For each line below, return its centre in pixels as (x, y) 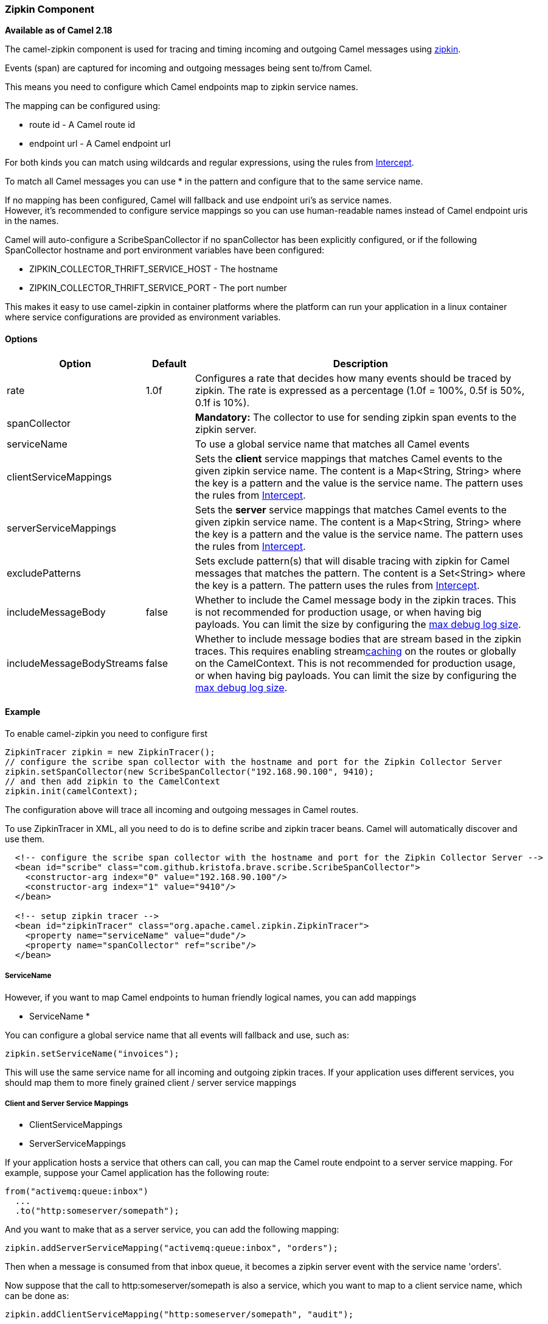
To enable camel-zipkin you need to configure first (106, 733)
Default (169, 363)
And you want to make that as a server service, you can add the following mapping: (172, 1230)
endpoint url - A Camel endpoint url (100, 144)
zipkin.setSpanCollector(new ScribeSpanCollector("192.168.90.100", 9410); (189, 771)
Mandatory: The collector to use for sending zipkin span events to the (356, 417)
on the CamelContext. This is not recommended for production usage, (355, 663)
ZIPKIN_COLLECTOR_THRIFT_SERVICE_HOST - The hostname (154, 269)
